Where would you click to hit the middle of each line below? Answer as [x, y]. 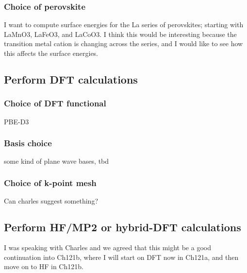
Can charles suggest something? [51, 201]
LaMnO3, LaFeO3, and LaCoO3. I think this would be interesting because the [120, 34]
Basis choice [28, 143]
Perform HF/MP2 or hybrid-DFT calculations [123, 227]
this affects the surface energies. [51, 53]
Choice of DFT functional [55, 103]
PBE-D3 [16, 121]
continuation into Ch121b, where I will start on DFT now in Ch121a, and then [121, 257]
